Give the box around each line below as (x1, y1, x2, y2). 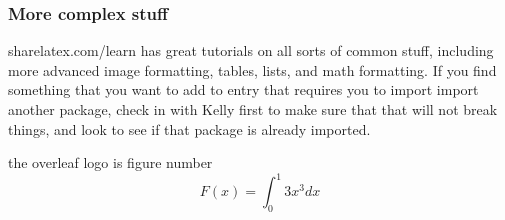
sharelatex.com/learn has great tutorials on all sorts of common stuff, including (8, 40, 494, 61)
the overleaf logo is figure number (8, 152, 213, 173)
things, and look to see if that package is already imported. (8, 118, 371, 139)
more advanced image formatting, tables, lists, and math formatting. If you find (8, 59, 497, 80)
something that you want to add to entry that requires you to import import (8, 79, 479, 100)
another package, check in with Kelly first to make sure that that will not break (8, 99, 498, 119)
